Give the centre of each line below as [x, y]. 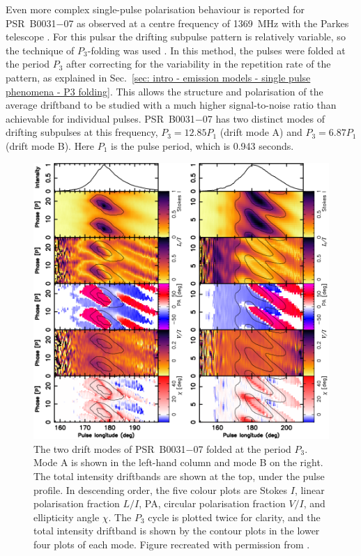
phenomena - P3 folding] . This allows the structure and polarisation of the [164, 91]
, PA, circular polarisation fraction [212, 503]
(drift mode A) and [261, 132]
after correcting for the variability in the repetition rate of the [199, 64]
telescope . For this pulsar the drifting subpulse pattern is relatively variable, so [176, 37]
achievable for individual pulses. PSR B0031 [100, 118]
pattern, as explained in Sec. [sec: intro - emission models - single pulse [158, 77]
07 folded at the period [242, 448]
